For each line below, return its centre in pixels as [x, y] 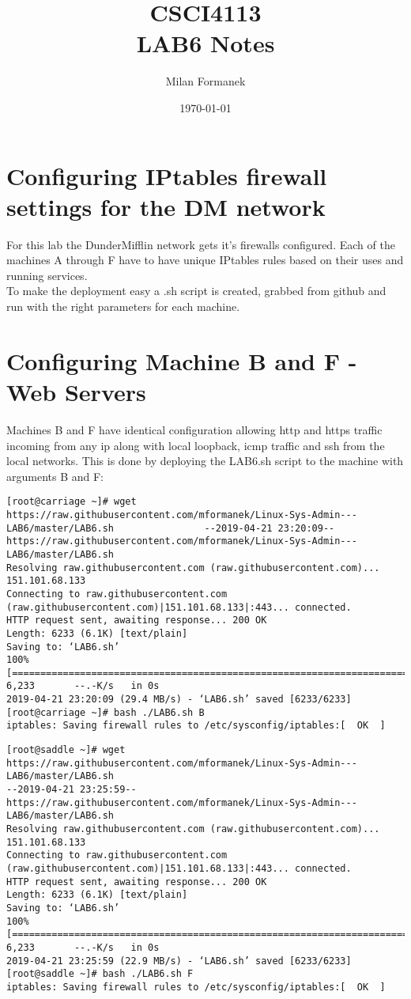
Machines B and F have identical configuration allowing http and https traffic [194, 429]
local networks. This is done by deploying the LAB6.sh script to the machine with [205, 461]
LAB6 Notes [205, 43]
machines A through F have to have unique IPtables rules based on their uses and [205, 260]
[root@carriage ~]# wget [72, 502]
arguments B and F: [55, 476]
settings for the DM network [166, 206]
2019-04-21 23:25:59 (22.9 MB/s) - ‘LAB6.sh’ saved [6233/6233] [179, 961]
